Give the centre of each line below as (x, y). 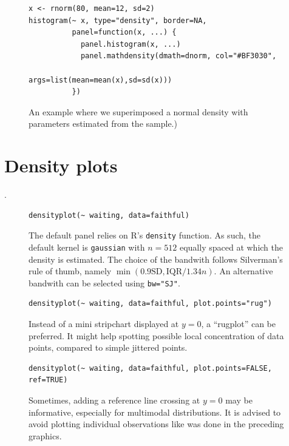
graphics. (45, 435)
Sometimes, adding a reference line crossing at (114, 400)
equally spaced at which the (231, 247)
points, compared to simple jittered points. (108, 347)
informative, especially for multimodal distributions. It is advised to (155, 412)
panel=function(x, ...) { (124, 32)
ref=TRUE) (48, 380)
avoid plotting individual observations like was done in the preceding (156, 424)
